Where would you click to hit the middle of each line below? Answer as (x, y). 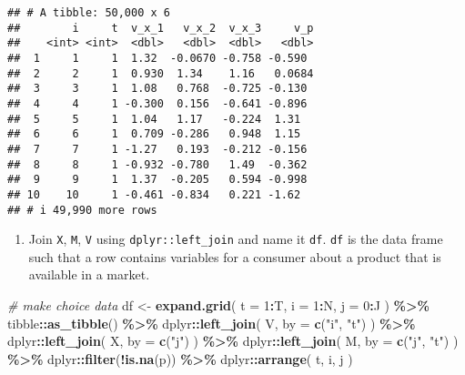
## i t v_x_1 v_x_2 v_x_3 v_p (161, 28)
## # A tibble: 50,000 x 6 (89, 13)
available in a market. (89, 274)
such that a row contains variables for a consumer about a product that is (235, 256)
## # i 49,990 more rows (82, 210)
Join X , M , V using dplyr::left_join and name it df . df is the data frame (236, 239)
